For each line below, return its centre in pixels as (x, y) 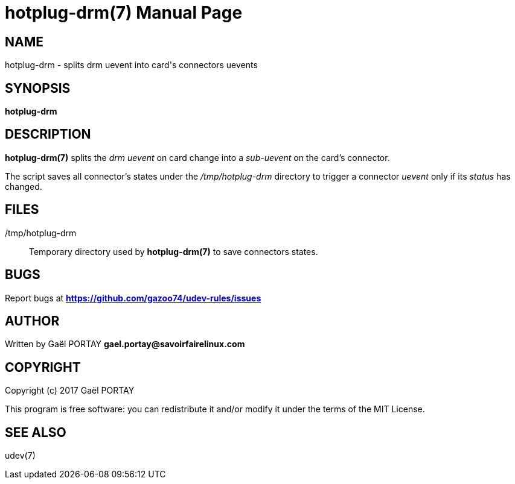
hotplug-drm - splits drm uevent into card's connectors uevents (131, 65)
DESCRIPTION (48, 134)
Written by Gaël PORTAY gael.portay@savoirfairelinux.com (125, 344)
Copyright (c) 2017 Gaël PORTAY (70, 391)
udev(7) (20, 456)
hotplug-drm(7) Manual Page (124, 13)
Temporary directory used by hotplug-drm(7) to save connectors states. (174, 251)
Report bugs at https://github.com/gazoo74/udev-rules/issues (133, 298)
